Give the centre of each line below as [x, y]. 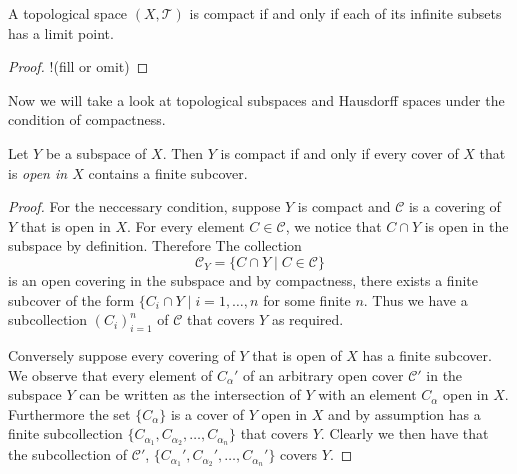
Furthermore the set [69, 413]
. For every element [185, 225]
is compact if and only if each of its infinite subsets [345, 13]
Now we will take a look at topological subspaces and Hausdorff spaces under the [256, 99]
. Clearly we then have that [404, 433]
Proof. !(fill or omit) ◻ [78, 66]
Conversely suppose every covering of [121, 354]
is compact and [344, 206]
